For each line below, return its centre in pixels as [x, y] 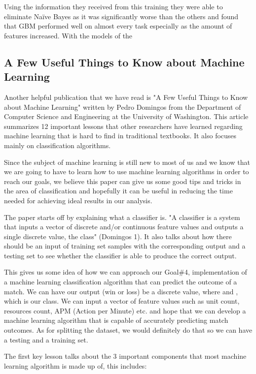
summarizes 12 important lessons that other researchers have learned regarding [123, 126]
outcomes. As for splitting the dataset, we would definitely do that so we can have [128, 330]
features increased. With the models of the [68, 35]
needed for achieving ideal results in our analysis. [78, 200]
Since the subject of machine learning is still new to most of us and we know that [127, 162]
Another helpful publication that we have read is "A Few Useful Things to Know [126, 97]
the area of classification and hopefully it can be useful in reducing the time [118, 191]
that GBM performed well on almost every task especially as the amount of [118, 26]
